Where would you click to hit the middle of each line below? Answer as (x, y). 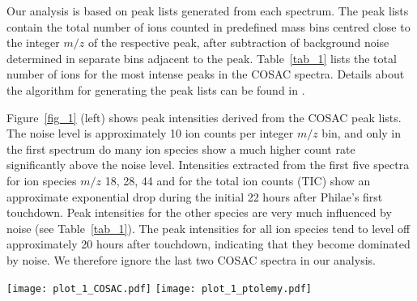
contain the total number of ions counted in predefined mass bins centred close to (208, 26)
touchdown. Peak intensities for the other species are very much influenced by (199, 212)
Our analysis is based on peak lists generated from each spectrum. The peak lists (208, 11)
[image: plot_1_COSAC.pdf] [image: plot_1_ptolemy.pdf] (159, 288)
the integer (33, 42)
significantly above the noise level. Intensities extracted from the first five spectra (208, 165)
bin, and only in (361, 133)
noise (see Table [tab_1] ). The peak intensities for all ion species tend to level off (208, 228)
